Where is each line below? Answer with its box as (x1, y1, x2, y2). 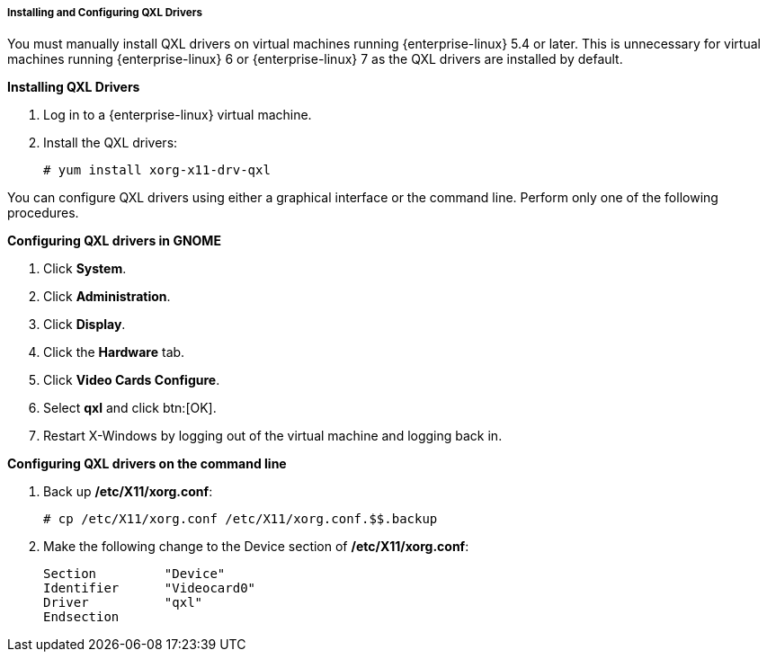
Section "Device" (43, 566, 226, 582)
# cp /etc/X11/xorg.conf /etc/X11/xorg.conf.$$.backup (43, 512, 438, 527)
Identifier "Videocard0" (43, 581, 256, 596)
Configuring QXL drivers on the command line (7, 456, 287, 472)
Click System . (43, 261, 127, 277)
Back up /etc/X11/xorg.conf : (43, 484, 213, 500)
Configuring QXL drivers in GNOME (7, 233, 221, 249)
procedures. (7, 205, 79, 221)
